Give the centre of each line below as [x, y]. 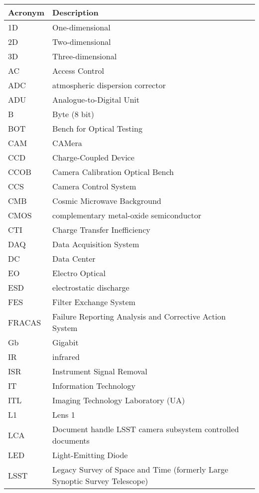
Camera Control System [94, 186]
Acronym [26, 12]
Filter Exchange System [94, 302]
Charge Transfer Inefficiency [101, 230]
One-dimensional [81, 27]
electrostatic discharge [91, 287]
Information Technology [94, 386]
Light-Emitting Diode [90, 455]
